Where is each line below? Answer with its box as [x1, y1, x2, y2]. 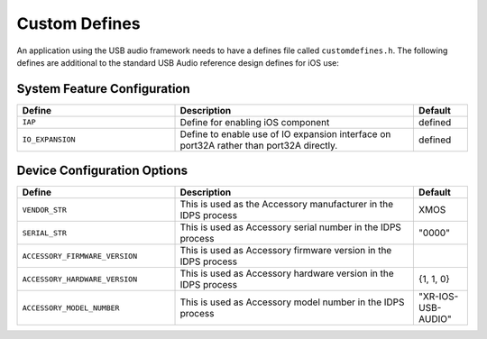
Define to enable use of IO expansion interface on [179, 127, 391, 140]
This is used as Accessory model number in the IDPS [179, 296, 405, 308]
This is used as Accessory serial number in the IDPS [179, 221, 401, 234]
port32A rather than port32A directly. [179, 139, 338, 151]
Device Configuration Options [16, 163, 188, 179]
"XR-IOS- [418, 290, 459, 303]
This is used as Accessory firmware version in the [179, 244, 392, 257]
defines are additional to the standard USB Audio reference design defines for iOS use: [16, 57, 340, 68]
